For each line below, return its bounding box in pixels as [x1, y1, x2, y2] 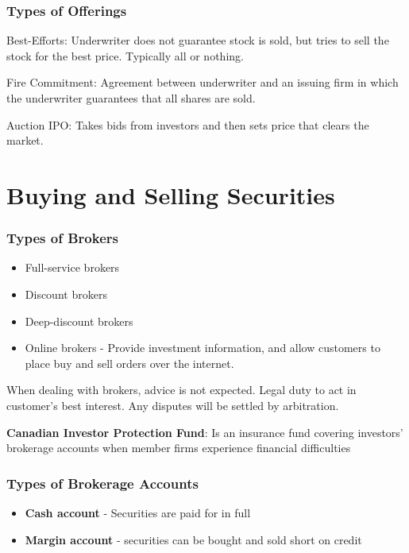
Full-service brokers [25, 259, 120, 276]
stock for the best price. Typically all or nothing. [6, 47, 244, 64]
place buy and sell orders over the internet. [25, 354, 234, 371]
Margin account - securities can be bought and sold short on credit [25, 531, 362, 547]
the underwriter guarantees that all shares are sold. [6, 90, 256, 106]
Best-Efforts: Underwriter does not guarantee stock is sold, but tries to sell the [6, 32, 389, 48]
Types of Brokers [6, 228, 118, 248]
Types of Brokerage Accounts [6, 473, 199, 493]
